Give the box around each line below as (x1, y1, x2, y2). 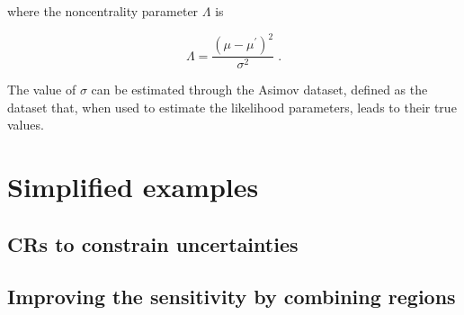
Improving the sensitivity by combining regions (7, 283, 456, 310)
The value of (7, 80, 76, 99)
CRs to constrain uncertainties (7, 229, 299, 257)
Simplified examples (7, 168, 259, 205)
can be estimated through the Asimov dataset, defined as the (91, 80, 428, 99)
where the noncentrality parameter (7, 2, 199, 20)
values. (7, 115, 44, 134)
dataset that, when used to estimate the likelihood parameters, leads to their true (7, 97, 457, 116)
